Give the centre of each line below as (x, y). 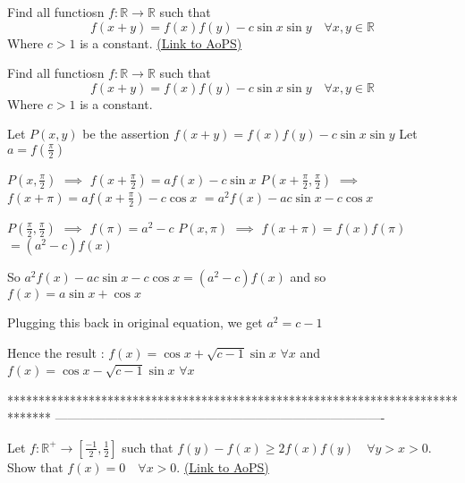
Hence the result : (56, 352)
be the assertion (126, 134)
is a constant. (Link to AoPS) (161, 42)
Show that (35, 466)
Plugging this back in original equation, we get (135, 322)
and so (308, 276)
